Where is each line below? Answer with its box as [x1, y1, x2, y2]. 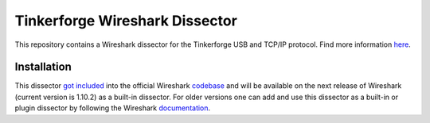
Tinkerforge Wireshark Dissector [14, 12, 238, 29]
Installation [14, 60, 72, 74]
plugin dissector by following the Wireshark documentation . [14, 103, 211, 113]
